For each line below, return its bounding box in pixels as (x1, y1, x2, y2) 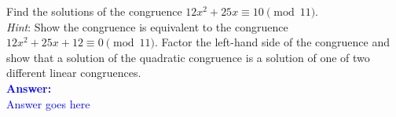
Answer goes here (6, 95, 90, 112)
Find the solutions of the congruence (6, 3, 182, 19)
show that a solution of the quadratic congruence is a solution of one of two (6, 49, 370, 65)
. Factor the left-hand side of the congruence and (154, 34, 390, 50)
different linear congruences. (6, 64, 141, 81)
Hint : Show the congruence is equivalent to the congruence (6, 18, 288, 35)
